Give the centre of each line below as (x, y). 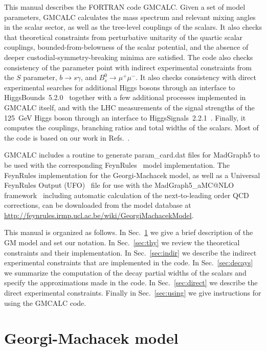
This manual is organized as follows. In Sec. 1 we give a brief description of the (129, 232)
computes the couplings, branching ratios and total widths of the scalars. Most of (131, 128)
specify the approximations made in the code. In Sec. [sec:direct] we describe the (131, 282)
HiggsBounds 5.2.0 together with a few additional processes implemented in (125, 97)
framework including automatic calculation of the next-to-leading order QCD (127, 195)
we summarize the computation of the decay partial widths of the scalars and (125, 272)
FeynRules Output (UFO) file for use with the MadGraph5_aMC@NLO (119, 185)
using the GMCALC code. (45, 303)
